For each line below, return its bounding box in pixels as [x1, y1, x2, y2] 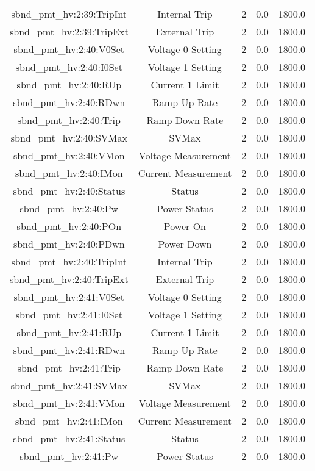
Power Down [158, 237, 212, 251]
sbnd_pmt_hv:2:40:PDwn [13, 237, 125, 251]
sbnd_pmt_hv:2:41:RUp [16, 325, 122, 339]
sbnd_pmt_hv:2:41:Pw [19, 449, 119, 463]
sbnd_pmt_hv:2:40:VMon [13, 148, 125, 162]
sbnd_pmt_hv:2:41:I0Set [15, 307, 122, 322]
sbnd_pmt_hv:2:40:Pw [19, 201, 119, 215]
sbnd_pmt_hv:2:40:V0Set [13, 42, 125, 56]
